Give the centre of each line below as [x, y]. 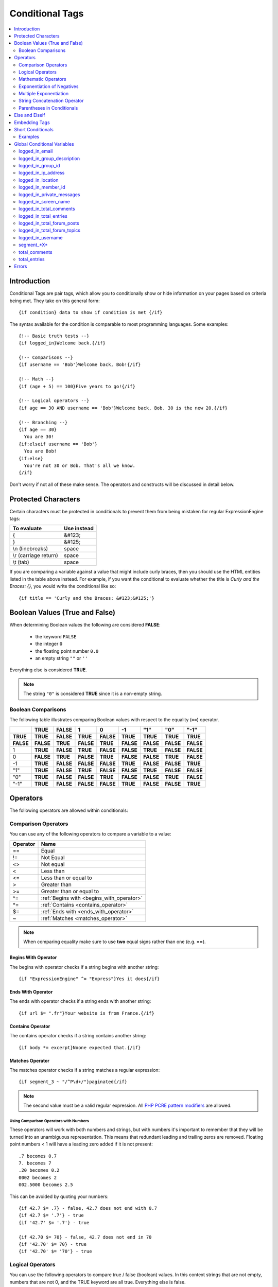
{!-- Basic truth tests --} [54, 336]
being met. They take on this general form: [55, 301]
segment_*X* [33, 245]
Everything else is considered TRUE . [48, 670]
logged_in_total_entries [43, 216]
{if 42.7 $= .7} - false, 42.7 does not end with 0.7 [88, 1208]
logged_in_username [41, 237]
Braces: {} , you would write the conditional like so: [63, 586]
